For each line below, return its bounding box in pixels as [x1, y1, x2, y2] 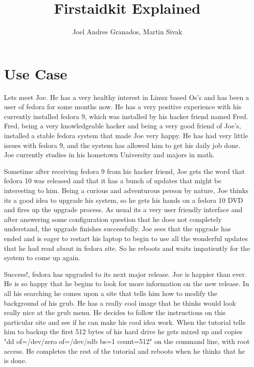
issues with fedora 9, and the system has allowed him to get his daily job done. [4, 140, 240, 150]
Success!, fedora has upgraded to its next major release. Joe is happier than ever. [4, 269, 247, 279]
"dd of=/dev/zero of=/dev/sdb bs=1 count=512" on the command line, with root [4, 336, 250, 346]
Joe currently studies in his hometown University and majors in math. [4, 149, 215, 160]
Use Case [4, 63, 68, 83]
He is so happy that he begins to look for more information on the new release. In [4, 278, 249, 289]
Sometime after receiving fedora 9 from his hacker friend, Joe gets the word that [4, 166, 245, 176]
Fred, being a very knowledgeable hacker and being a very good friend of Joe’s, [4, 121, 241, 131]
